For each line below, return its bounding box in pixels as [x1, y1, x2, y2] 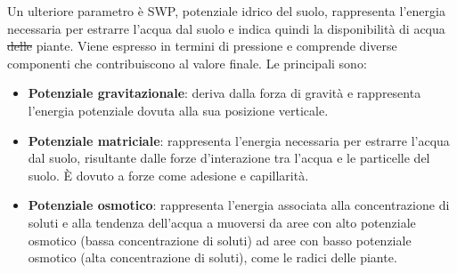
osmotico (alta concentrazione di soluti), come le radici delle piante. [28, 248, 397, 267]
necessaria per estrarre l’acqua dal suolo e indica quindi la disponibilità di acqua [7, 19, 445, 37]
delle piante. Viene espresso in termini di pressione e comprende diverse [7, 36, 397, 55]
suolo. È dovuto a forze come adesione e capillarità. [28, 165, 309, 184]
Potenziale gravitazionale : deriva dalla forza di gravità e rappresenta [28, 84, 421, 102]
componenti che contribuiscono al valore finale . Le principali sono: [7, 53, 367, 72]
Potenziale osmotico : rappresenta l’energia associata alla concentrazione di [28, 196, 450, 214]
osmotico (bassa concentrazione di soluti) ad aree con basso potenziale [28, 230, 412, 249]
